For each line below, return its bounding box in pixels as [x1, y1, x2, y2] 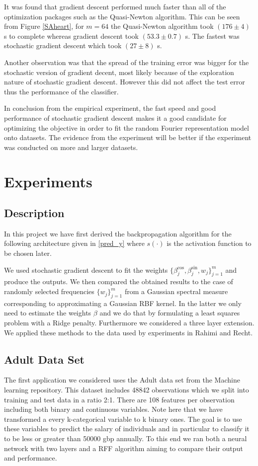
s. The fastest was [185, 30, 240, 41]
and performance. [4, 453, 57, 463]
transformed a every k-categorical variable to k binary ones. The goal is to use [4, 413, 242, 424]
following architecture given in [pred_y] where [4, 238, 145, 248]
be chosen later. [4, 248, 52, 258]
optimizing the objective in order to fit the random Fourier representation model [4, 122, 249, 133]
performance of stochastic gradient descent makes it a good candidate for [4, 112, 227, 123]
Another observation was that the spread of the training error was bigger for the [4, 57, 249, 67]
